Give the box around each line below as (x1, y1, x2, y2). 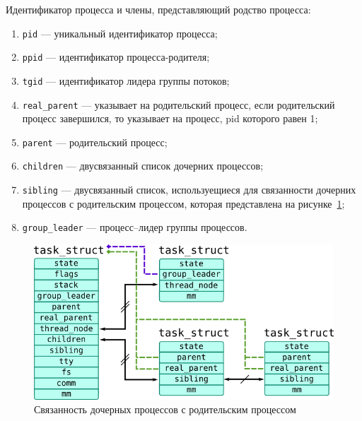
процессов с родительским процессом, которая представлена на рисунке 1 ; (22, 196, 345, 210)
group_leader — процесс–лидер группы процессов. (22, 220, 247, 235)
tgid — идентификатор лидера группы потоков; (22, 73, 230, 88)
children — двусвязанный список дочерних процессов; (22, 158, 264, 173)
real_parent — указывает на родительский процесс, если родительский (22, 97, 335, 112)
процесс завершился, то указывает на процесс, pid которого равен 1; (22, 111, 318, 126)
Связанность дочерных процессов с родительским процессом (34, 402, 296, 417)
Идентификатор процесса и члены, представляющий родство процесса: (6, 2, 311, 16)
